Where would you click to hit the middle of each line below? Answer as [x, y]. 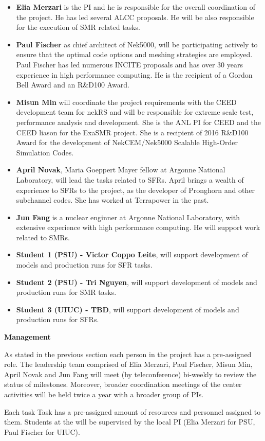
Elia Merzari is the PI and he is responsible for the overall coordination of [136, 7]
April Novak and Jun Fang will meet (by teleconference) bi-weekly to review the [130, 374]
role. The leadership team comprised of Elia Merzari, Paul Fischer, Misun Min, [128, 364]
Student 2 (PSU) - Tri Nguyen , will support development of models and [137, 282]
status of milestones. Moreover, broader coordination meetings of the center [123, 384]
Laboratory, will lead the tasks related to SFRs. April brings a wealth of [130, 179]
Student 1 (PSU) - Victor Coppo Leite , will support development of [132, 254]
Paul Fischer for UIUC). [42, 431]
